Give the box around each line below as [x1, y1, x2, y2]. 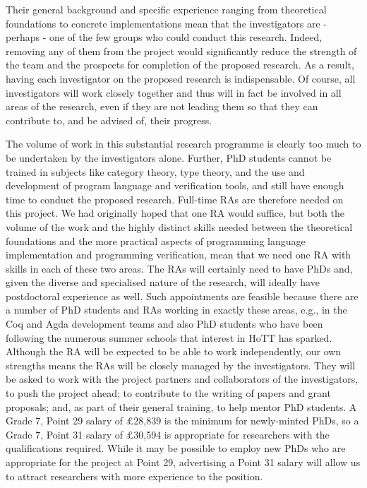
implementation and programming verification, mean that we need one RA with [6, 247, 351, 262]
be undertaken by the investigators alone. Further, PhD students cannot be [6, 150, 332, 165]
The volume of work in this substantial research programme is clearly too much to [6, 136, 361, 151]
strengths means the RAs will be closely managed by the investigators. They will [6, 357, 356, 372]
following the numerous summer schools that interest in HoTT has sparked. [6, 330, 332, 345]
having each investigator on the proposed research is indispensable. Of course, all [6, 71, 356, 85]
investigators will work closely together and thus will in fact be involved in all [6, 85, 342, 100]
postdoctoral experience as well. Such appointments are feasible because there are [6, 288, 359, 303]
